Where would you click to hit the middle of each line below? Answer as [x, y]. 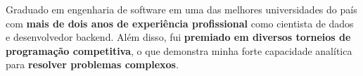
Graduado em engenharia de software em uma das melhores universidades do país [181, 9]
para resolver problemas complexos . [92, 64]
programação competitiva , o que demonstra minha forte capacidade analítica [179, 50]
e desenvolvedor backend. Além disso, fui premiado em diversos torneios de [178, 37]
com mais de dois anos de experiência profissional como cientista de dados [180, 23]
